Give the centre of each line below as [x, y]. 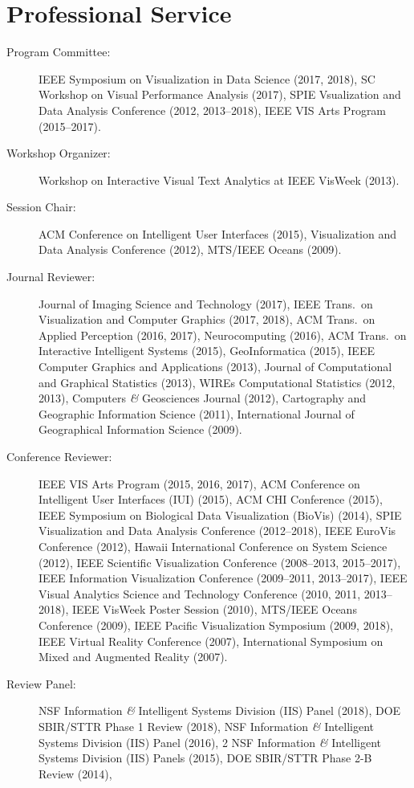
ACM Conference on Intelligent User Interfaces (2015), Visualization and [217, 233]
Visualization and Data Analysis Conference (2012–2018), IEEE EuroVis [217, 531]
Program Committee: [59, 52]
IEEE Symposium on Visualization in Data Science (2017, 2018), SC [207, 78]
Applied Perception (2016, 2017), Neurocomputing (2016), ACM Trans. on [223, 335]
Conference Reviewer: [59, 456]
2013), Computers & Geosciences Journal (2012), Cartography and [203, 398]
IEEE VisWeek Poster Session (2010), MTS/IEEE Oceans [214, 609]
